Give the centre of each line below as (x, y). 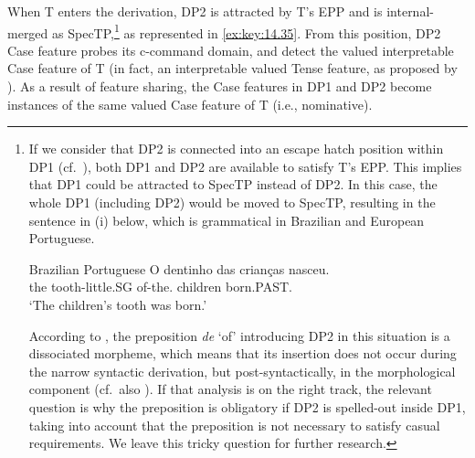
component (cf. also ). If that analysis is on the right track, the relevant (230, 389)
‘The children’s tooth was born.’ (118, 304)
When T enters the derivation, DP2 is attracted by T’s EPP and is (195, 11)
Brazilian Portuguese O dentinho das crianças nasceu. (179, 268)
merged (28, 32)
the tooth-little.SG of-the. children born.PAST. (161, 287)
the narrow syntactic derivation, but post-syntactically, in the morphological (242, 371)
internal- (410, 11)
